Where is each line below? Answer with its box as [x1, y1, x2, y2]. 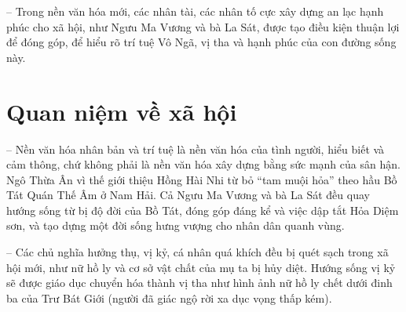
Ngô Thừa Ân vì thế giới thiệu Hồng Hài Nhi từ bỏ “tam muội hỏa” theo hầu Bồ [6, 171, 397, 187]
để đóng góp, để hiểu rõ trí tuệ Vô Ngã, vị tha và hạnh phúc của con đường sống [6, 34, 397, 50]
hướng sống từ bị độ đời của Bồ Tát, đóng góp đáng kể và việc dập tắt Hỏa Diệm [6, 201, 399, 218]
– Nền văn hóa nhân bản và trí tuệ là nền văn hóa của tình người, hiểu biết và [6, 140, 385, 157]
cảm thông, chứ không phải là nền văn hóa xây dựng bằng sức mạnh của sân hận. [6, 156, 401, 172]
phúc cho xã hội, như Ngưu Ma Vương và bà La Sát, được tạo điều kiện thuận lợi [6, 18, 400, 34]
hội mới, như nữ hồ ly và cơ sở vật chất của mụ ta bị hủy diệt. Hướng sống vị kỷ [6, 259, 396, 275]
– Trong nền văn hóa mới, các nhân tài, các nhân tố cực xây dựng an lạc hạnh [6, 3, 384, 19]
